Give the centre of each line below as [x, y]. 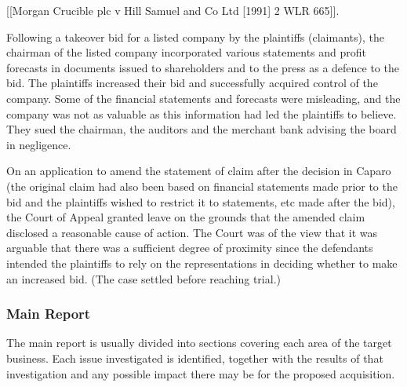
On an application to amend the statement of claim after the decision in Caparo [199, 171]
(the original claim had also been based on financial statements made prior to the [202, 186]
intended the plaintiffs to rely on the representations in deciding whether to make [202, 263]
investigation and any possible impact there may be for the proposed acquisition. [201, 373]
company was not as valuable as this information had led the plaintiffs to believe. [202, 113]
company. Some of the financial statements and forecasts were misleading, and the [203, 98]
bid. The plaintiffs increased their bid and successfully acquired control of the [192, 83]
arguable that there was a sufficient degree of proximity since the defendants [190, 248]
